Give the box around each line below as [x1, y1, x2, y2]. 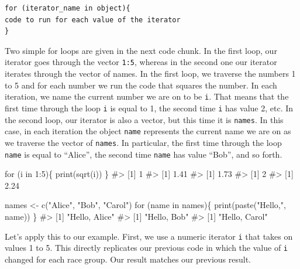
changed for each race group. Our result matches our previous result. [5, 253, 251, 265]
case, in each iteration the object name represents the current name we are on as [5, 125, 291, 137]
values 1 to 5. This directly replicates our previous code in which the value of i [5, 241, 288, 254]
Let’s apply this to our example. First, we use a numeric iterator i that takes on [5, 230, 293, 242]
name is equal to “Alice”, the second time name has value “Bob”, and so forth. [5, 148, 282, 160]
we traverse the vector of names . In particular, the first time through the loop [5, 136, 282, 148]
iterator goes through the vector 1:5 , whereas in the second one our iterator [5, 56, 277, 68]
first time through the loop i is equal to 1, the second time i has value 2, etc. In [5, 101, 294, 114]
